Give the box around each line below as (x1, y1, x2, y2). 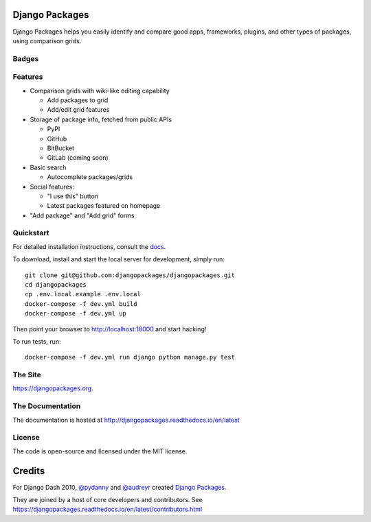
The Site (12, 370, 41, 380)
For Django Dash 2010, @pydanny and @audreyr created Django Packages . (12, 483, 227, 491)
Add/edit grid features (47, 106, 110, 114)
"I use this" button (47, 192, 99, 200)
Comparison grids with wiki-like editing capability (30, 86, 170, 95)
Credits (12, 465, 45, 477)
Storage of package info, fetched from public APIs (30, 115, 172, 123)
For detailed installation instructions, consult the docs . (12, 242, 166, 250)
